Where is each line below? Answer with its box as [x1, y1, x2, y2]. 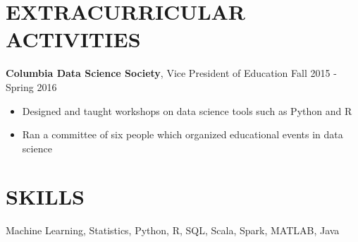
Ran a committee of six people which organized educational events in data [22, 127, 343, 142]
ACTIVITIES [6, 25, 141, 54]
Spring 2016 [6, 79, 57, 94]
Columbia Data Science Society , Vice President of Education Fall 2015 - [6, 66, 337, 80]
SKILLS [6, 182, 85, 211]
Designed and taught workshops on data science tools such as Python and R [22, 103, 352, 118]
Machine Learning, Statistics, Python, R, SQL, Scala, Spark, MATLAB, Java [6, 223, 340, 238]
